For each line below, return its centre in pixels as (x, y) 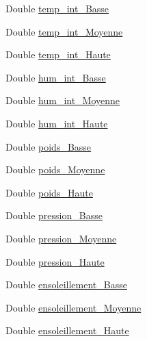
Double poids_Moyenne (55, 169)
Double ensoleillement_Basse (66, 285)
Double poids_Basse (49, 146)
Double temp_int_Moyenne (64, 31)
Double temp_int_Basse (57, 8)
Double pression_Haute (55, 261)
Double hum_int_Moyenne (63, 100)
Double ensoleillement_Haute (67, 330)
